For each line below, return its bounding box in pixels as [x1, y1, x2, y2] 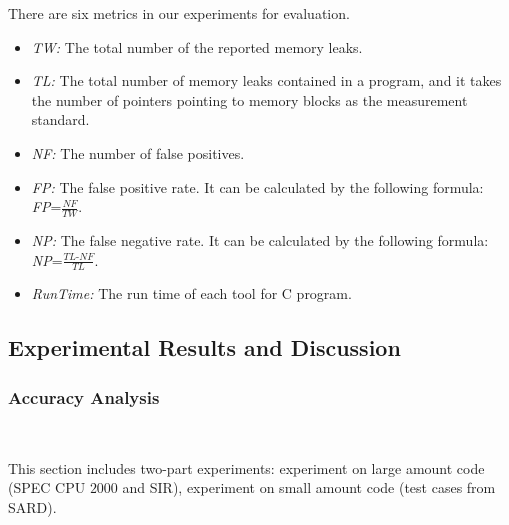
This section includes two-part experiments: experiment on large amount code [8, 457, 485, 478]
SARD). [8, 496, 57, 517]
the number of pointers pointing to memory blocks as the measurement [31, 89, 468, 110]
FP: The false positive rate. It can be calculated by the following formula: [31, 176, 484, 197]
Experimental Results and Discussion [8, 332, 401, 363]
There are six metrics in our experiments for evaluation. [8, 3, 350, 23]
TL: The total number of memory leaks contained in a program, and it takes [31, 70, 502, 91]
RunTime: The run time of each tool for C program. [31, 283, 352, 304]
